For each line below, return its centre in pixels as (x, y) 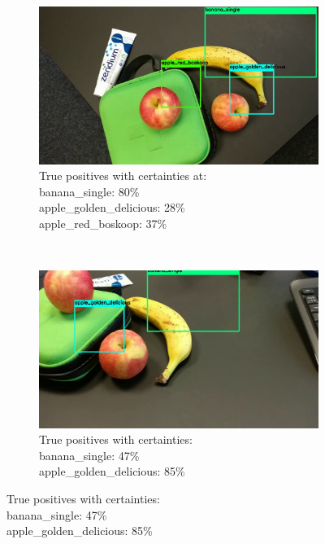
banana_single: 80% (89, 191)
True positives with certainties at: (123, 175)
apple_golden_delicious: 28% (112, 207)
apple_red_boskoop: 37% (103, 223)
